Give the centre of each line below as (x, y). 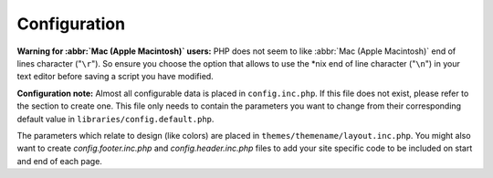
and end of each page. (59, 161)
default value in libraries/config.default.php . (115, 119)
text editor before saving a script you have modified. (115, 77)
